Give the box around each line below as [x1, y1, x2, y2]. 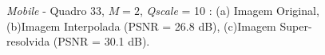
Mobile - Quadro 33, [6, 2, 105, 18]
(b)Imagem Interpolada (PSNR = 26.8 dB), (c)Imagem [6, 17, 276, 34]
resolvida [6, 33, 50, 49]
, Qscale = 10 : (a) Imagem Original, [139, 2, 319, 18]
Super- [279, 17, 312, 34]
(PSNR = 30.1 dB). [53, 33, 150, 49]
